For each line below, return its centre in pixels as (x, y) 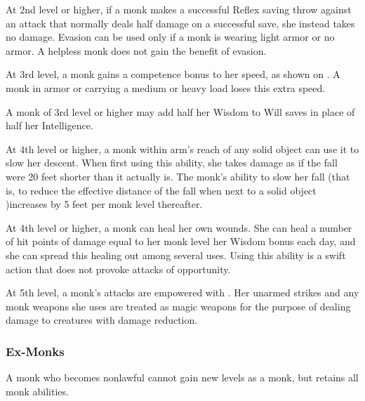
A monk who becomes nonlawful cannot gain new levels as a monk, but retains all (182, 377)
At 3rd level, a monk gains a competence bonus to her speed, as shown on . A (173, 74)
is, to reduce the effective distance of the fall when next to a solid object (161, 190)
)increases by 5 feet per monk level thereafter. (104, 204)
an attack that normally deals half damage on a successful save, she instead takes (180, 23)
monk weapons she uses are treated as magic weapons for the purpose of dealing (178, 306)
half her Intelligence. (49, 125)
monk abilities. (37, 391)
